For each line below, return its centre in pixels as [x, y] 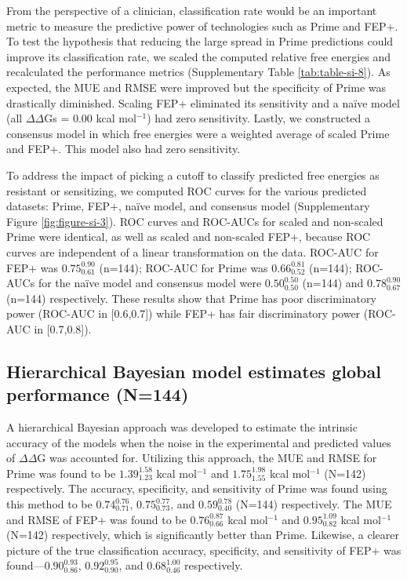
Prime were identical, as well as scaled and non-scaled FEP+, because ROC [189, 237]
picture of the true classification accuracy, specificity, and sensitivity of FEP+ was [204, 550]
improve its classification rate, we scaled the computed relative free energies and [199, 56]
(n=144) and [333, 283]
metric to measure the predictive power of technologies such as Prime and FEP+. [202, 25]
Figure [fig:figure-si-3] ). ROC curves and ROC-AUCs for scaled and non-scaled [195, 221]
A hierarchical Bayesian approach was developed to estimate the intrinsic [182, 427]
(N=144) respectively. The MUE [314, 504]
